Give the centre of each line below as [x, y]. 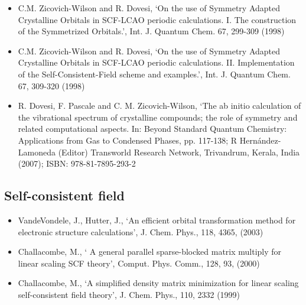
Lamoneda [37, 152]
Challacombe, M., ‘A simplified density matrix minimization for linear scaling [158, 283]
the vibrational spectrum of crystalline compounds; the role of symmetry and [158, 117]
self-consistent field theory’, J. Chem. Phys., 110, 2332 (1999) [129, 294]
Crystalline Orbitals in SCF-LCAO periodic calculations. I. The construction [157, 19]
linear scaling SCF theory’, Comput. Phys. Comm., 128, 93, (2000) [139, 263]
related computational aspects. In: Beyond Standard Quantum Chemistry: [152, 129]
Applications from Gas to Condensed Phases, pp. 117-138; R [128, 140]
